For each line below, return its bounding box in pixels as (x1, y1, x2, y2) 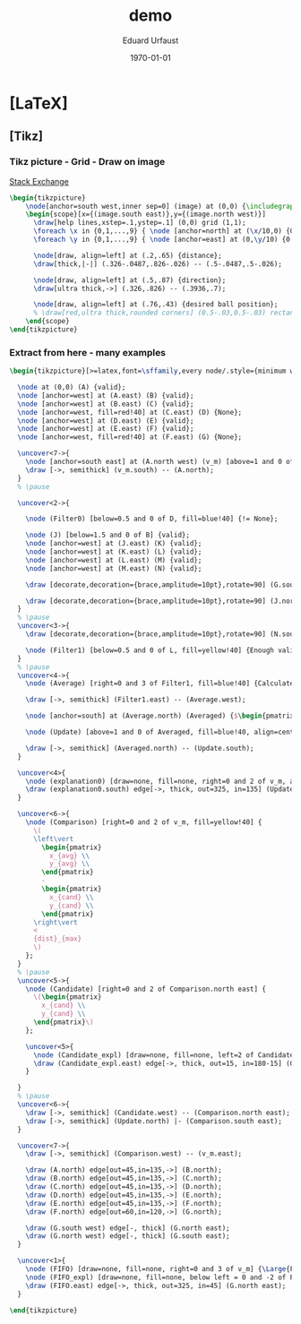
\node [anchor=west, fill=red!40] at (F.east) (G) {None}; (17, 433, 243, 442)
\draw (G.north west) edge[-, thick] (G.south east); (25, 1232, 230, 1241)
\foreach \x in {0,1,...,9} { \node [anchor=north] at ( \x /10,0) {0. (32, 227, 298, 236)
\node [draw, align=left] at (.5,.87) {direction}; (32, 275, 227, 285)
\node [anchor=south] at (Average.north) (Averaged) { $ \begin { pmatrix (25, 711, 295, 721)
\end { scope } (25, 317, 70, 326)
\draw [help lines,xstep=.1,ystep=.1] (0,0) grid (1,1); (32, 219, 246, 228)
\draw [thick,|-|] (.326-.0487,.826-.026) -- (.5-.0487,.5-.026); (32, 259, 282, 269)
